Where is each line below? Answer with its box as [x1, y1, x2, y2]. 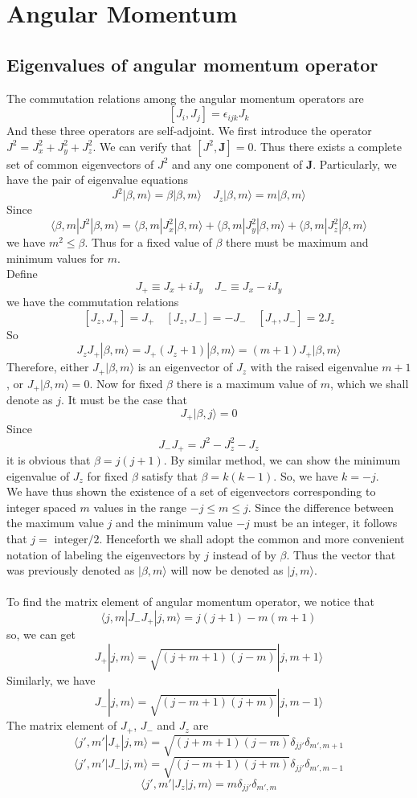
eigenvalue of [6, 467, 70, 484]
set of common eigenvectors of [6, 155, 154, 172]
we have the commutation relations [6, 293, 179, 310]
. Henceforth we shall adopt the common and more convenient [99, 530, 405, 546]
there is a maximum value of [176, 374, 317, 391]
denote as [6, 391, 53, 408]
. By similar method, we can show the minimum [163, 451, 401, 468]
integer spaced [6, 498, 76, 515]
